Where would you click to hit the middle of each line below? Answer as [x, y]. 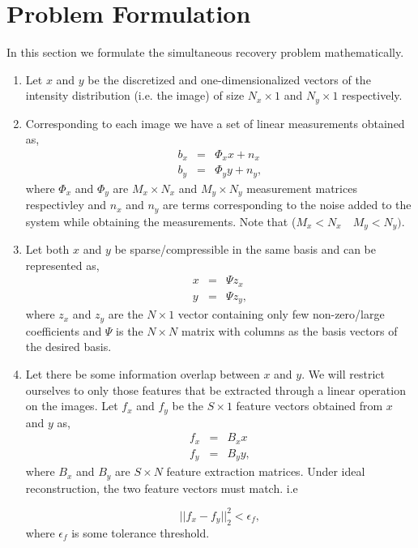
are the [126, 314]
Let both [47, 249]
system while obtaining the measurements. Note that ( [161, 221]
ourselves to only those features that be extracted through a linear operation [215, 390]
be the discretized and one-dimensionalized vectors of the [229, 79]
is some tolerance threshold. [141, 532]
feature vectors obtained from [309, 406]
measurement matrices [302, 188]
